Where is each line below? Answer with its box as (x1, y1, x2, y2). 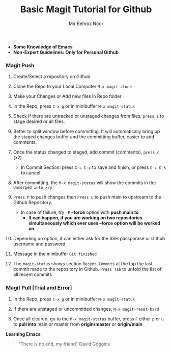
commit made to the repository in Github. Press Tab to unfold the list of (13, 266, 162, 272)
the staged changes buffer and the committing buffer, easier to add (13, 134, 155, 140)
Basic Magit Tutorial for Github (20, 4, 152, 15)
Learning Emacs (6, 331, 41, 337)
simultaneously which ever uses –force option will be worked (28, 220, 161, 227)
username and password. (13, 241, 67, 247)
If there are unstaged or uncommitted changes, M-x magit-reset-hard (13, 306, 159, 312)
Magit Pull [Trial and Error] (6, 284, 72, 291)
